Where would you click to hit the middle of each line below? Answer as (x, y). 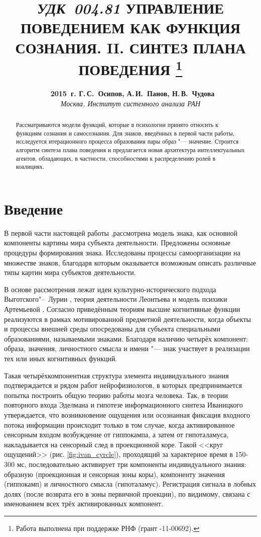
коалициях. (30, 166)
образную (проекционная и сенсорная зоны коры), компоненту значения (114, 474)
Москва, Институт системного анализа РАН (130, 103)
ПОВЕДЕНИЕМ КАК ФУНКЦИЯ (130, 27)
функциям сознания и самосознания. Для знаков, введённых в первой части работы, (125, 133)
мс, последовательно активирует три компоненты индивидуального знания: (132, 464)
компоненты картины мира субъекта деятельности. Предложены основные (117, 243)
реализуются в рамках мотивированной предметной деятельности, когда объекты (127, 319)
